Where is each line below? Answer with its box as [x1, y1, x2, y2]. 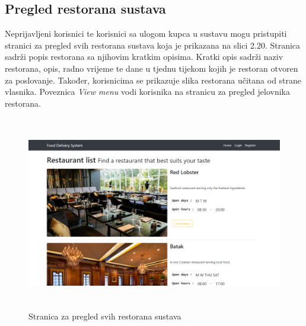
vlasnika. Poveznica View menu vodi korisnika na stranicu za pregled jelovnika [5, 85, 291, 98]
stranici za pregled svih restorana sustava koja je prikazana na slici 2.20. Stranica [5, 39, 301, 51]
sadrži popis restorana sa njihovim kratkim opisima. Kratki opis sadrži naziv [5, 50, 283, 63]
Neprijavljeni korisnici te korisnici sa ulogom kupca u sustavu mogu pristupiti [5, 27, 287, 40]
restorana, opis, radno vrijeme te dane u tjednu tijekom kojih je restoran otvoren [5, 62, 298, 74]
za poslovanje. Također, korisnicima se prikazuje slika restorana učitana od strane [5, 73, 302, 86]
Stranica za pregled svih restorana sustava [28, 310, 181, 322]
